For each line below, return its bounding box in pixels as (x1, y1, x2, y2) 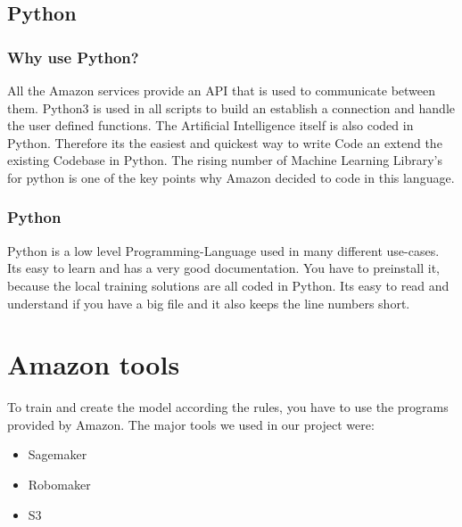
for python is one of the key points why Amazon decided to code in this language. (7, 168, 455, 186)
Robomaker (28, 475, 91, 494)
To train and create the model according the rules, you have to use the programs (7, 398, 449, 416)
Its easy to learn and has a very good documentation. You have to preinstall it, (7, 259, 440, 277)
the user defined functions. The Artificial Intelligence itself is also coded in (7, 116, 414, 135)
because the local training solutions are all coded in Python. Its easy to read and (7, 276, 450, 294)
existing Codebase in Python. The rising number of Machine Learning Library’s (7, 151, 443, 169)
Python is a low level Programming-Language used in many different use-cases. (7, 241, 440, 259)
